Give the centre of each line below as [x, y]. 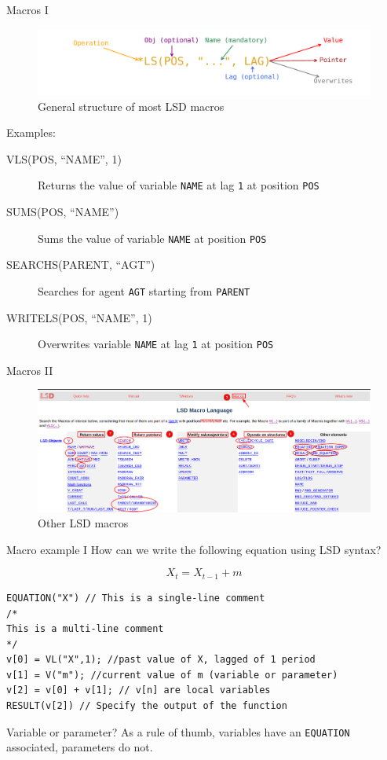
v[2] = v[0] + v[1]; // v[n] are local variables [139, 690]
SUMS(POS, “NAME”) [63, 212]
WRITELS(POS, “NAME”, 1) [79, 317]
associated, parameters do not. [80, 747]
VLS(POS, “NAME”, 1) [64, 158]
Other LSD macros [83, 523]
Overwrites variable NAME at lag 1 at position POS [156, 344]
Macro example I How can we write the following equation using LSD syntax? [194, 549]
